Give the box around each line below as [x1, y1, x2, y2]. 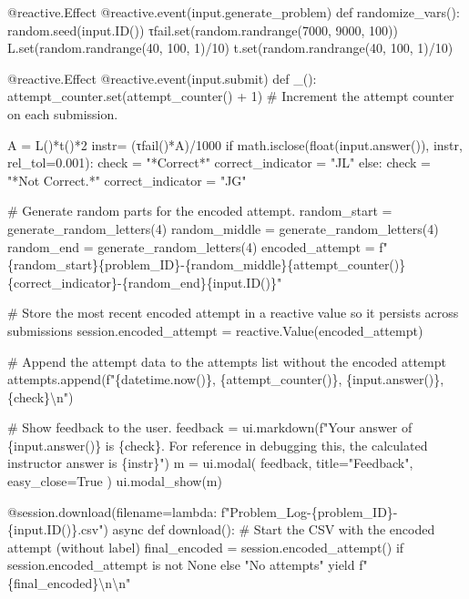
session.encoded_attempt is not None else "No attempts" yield [7, 555, 355, 574]
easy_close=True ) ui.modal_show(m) [7, 472, 222, 491]
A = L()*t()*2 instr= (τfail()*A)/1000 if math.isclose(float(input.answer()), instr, [7, 135, 463, 154]
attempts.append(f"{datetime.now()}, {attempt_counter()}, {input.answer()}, [7, 370, 444, 389]
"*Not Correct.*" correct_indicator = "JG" [7, 170, 247, 189]
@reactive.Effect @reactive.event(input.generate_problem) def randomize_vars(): [7, 3, 460, 21]
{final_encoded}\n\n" [7, 574, 131, 593]
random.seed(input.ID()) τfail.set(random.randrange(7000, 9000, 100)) [7, 20, 398, 39]
